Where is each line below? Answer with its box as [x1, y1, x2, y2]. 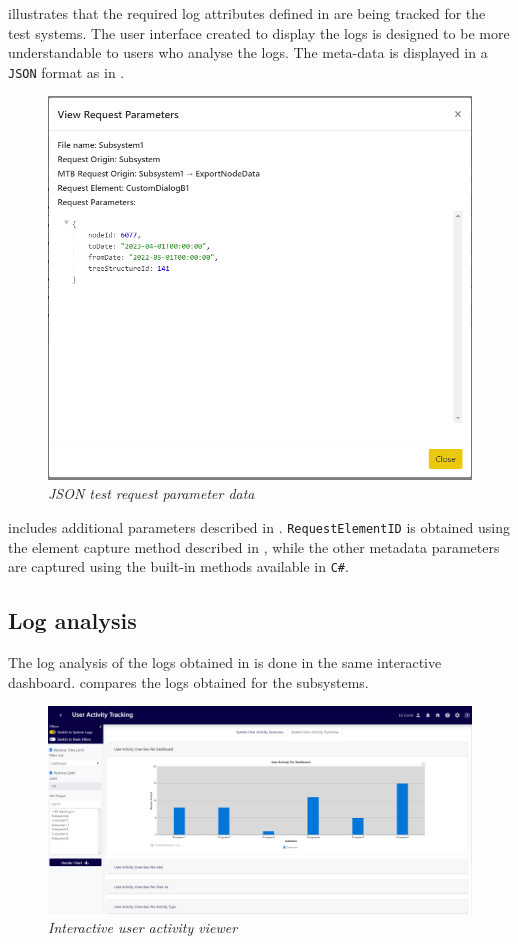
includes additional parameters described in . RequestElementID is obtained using [8, 516, 511, 537]
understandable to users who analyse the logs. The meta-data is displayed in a [8, 42, 488, 63]
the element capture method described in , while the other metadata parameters [8, 536, 500, 557]
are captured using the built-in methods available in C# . [8, 556, 349, 577]
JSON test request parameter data [48, 483, 255, 504]
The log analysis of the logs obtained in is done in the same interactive [8, 652, 442, 673]
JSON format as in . [8, 61, 125, 82]
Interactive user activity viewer [48, 917, 238, 938]
